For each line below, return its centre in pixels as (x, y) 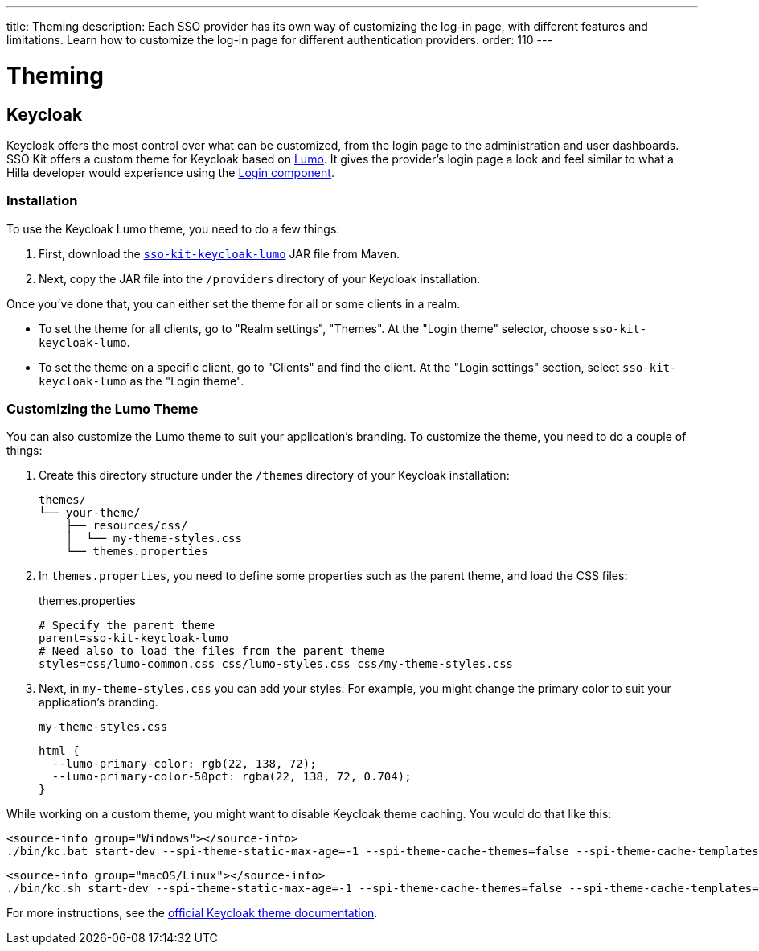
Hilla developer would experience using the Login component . (170, 172)
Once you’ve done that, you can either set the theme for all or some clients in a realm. (234, 303)
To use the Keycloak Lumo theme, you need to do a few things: (173, 228)
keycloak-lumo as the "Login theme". (142, 381)
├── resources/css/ (127, 526)
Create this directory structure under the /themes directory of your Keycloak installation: (274, 475)
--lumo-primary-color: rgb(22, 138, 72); (184, 764)
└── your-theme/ (90, 513)
